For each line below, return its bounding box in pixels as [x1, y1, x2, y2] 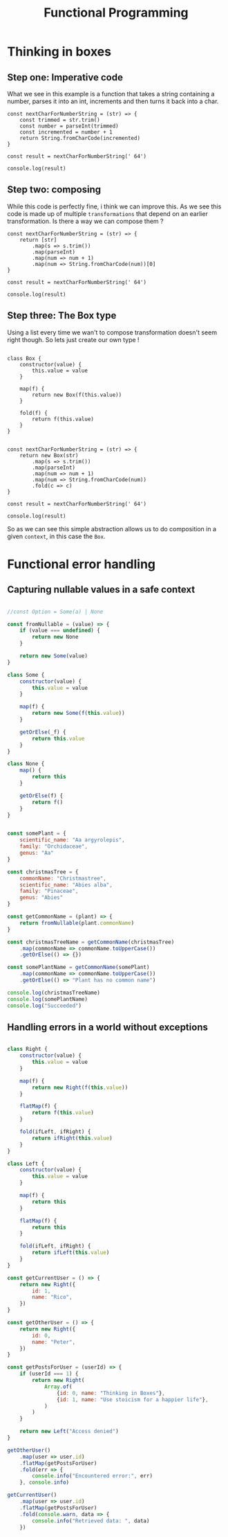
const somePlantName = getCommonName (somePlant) [7, 964, 150, 971]
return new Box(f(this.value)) [32, 391, 122, 398]
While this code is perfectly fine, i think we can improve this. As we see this [7, 202, 222, 211]
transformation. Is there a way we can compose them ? [7, 217, 164, 225]
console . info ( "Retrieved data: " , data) [32, 1517, 150, 1525]
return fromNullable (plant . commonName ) [19, 919, 135, 926]
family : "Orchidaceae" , [19, 843, 88, 850]
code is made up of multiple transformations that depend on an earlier [7, 209, 209, 217]
